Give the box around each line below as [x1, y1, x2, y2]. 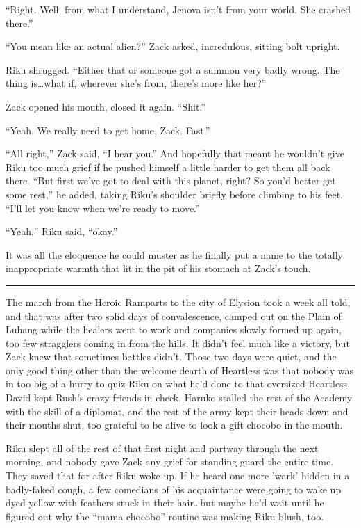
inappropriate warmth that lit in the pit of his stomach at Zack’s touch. [6, 261, 311, 275]
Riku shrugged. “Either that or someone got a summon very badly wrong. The [6, 62, 340, 77]
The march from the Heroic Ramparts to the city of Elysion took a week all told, [6, 294, 351, 309]
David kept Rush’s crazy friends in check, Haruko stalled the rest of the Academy [6, 390, 353, 405]
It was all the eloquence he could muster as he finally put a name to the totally [6, 247, 343, 262]
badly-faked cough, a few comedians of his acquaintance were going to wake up [6, 481, 342, 496]
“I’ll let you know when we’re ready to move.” [6, 200, 200, 215]
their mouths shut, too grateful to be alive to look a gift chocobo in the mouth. [6, 417, 343, 432]
